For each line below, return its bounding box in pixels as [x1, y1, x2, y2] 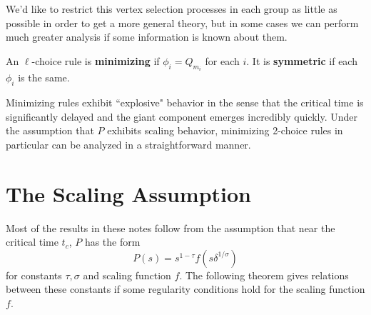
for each [205, 53, 240, 68]
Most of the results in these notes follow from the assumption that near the [6, 220, 335, 235]
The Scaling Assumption [6, 179, 252, 208]
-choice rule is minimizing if [31, 53, 160, 68]
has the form [84, 234, 141, 249]
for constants [6, 267, 62, 282]
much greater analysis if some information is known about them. [6, 29, 288, 44]
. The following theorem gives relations [179, 267, 349, 282]
